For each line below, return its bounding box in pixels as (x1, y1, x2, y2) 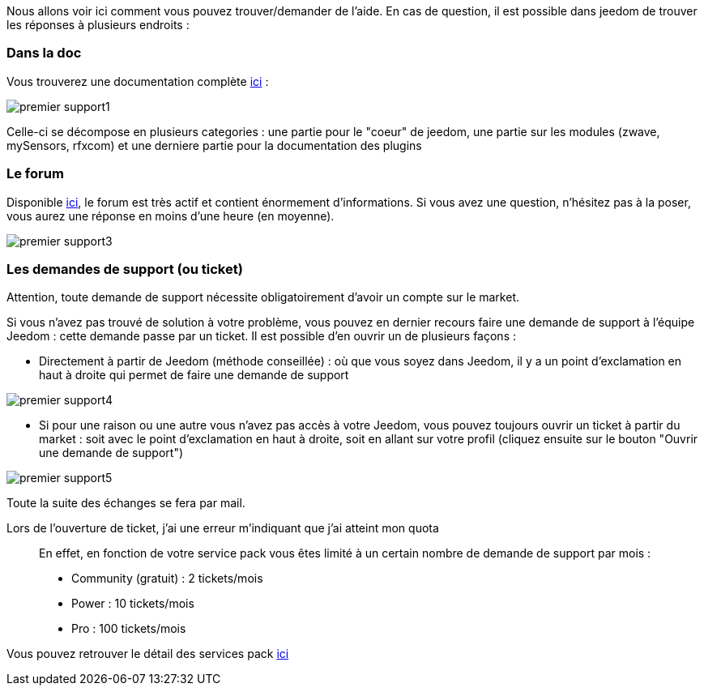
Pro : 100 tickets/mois (71, 622, 186, 636)
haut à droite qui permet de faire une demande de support (39, 368, 349, 382)
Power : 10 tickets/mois (71, 596, 194, 611)
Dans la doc (6, 45, 82, 62)
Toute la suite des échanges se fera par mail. (6, 496, 245, 510)
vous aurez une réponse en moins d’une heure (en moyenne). (6, 208, 335, 223)
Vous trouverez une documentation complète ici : (6, 74, 269, 88)
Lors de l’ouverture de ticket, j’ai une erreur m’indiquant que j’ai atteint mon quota (6, 521, 439, 536)
